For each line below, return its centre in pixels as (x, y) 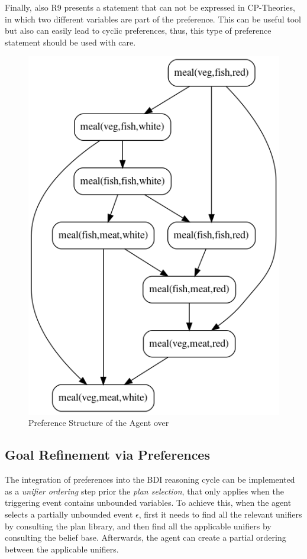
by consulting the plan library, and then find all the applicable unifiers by (138, 526)
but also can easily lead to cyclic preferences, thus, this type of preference (138, 30)
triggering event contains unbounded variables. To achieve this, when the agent (148, 503)
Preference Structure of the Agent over (99, 423)
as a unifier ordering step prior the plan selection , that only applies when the (144, 491)
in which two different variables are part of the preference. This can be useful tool (153, 19)
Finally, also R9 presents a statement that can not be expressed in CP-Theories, (150, 7)
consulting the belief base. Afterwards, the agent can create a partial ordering (146, 537)
